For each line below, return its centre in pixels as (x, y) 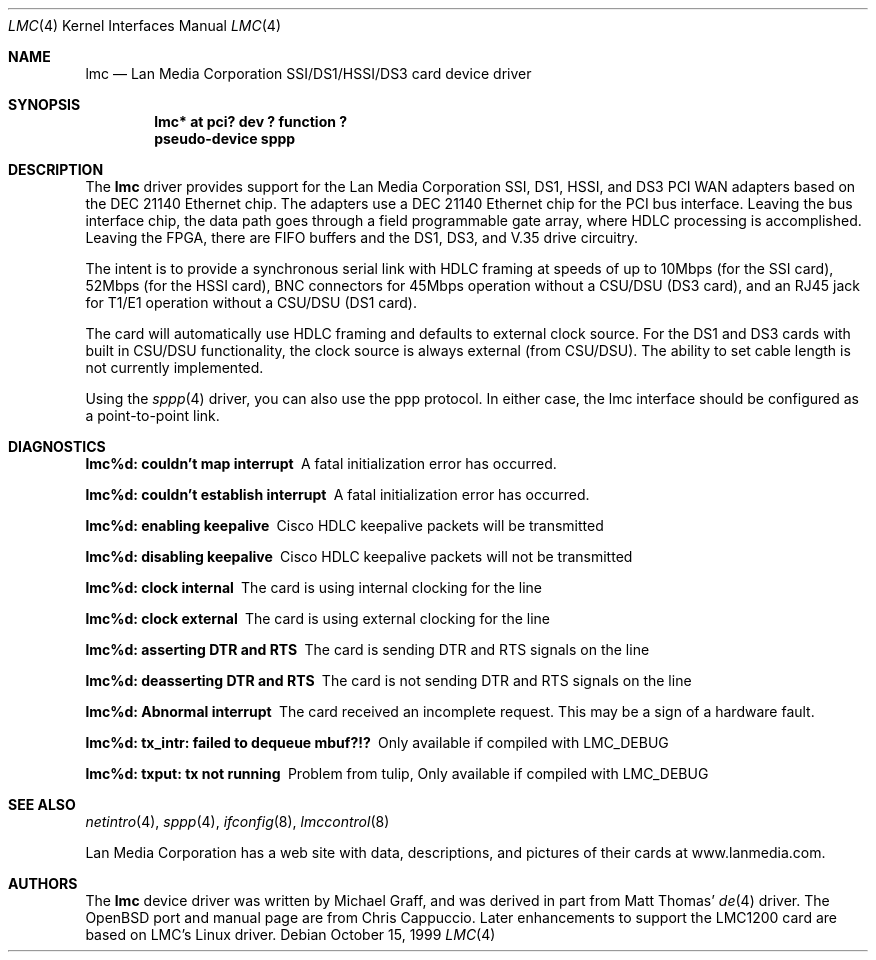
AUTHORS (43, 883)
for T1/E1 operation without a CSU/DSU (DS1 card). (251, 302)
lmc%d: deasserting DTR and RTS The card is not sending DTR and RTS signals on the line (388, 680)
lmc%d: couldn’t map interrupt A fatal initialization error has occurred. (321, 463)
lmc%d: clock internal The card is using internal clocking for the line (314, 587)
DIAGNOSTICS (57, 446)
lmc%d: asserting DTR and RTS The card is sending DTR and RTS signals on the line (367, 649)
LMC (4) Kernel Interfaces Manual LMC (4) (145, 25)
